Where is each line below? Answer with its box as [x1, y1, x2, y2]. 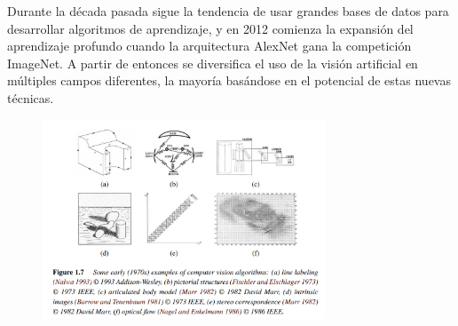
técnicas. [7, 88, 54, 107]
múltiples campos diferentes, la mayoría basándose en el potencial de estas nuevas [7, 71, 451, 90]
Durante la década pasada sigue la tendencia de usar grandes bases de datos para [7, 2, 449, 20]
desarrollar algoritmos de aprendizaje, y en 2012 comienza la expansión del [7, 19, 414, 37]
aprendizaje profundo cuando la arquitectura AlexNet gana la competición [7, 36, 412, 55]
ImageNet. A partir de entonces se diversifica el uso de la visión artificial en [7, 53, 418, 72]
